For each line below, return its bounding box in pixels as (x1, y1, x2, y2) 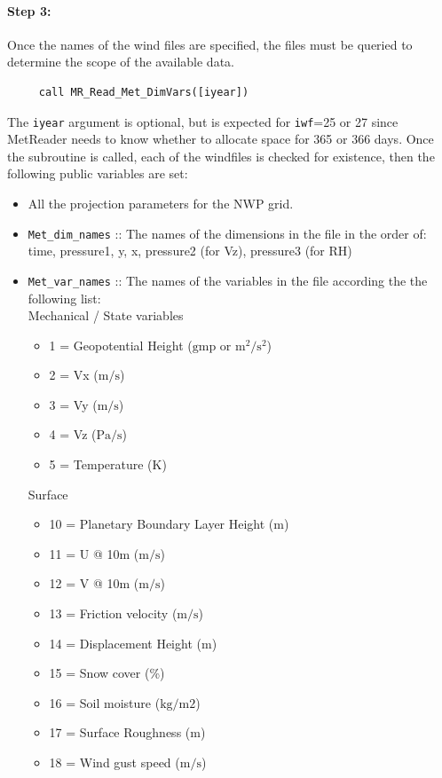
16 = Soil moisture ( (49, 693, 161, 711)
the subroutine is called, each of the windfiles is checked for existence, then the (7, 146, 435, 165)
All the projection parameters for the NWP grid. (28, 194, 294, 213)
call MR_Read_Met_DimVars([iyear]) (38, 85, 249, 98)
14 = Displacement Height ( (49, 633, 201, 652)
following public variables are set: (7, 164, 188, 183)
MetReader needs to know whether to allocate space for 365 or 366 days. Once (7, 130, 434, 148)
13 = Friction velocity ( (49, 604, 178, 623)
